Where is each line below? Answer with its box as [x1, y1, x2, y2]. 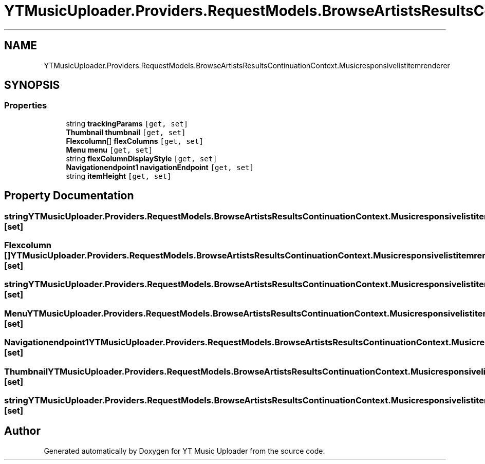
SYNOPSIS [4, 79, 60, 92]
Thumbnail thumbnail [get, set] [66, 127, 186, 137]
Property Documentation [4, 189, 134, 202]
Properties [4, 100, 47, 111]
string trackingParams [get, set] [66, 119, 188, 128]
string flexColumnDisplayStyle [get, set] [66, 154, 217, 163]
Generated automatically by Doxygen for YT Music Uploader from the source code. [44, 446, 325, 455]
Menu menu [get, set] [66, 145, 153, 154]
